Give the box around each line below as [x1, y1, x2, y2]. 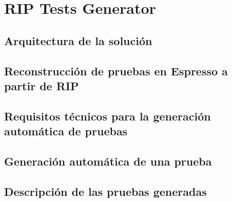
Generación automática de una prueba [4, 153, 212, 169]
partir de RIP [4, 77, 79, 93]
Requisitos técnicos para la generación [4, 108, 211, 124]
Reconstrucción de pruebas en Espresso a [4, 63, 228, 78]
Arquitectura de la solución [4, 32, 152, 48]
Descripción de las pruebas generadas [4, 183, 207, 199]
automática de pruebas [4, 123, 128, 139]
